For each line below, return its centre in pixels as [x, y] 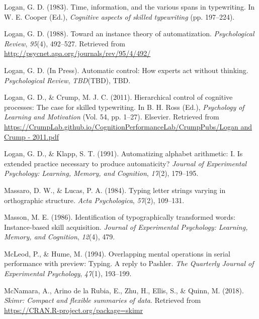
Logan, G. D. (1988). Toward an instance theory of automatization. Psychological [129, 34]
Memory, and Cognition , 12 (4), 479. [60, 237]
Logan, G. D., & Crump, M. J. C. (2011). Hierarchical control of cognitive [118, 97]
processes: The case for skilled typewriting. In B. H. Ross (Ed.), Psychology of [124, 107]
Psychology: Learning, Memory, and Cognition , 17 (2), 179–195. [101, 173]
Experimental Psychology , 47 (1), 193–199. [68, 273]
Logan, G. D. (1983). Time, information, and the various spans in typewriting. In [129, 7]
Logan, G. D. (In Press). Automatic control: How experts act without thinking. [126, 70]
